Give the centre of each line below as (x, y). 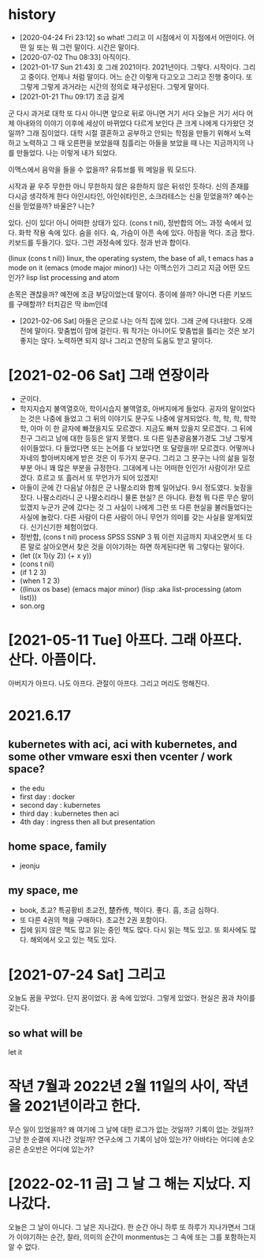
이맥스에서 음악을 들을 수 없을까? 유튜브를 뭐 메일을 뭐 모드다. (102, 169)
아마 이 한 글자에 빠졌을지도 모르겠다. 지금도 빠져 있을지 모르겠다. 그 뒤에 (141, 428)
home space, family (58, 847)
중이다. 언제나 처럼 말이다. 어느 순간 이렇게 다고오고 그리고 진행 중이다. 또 (140, 77)
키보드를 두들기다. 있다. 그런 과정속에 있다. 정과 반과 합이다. (99, 242)
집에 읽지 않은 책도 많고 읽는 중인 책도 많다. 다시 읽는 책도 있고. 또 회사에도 (134, 930)
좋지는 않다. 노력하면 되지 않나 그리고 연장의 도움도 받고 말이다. (116, 340)
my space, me (43, 890)
